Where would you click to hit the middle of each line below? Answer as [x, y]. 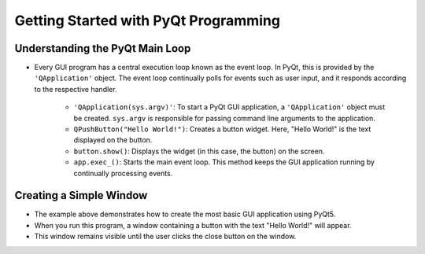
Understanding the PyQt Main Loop [103, 48]
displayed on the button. [113, 140]
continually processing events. [123, 173]
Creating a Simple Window [81, 195]
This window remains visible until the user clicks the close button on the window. [165, 237]
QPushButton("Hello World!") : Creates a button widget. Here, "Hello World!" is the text [222, 129]
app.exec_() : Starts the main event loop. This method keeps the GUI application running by [224, 162]
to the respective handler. [76, 89]
